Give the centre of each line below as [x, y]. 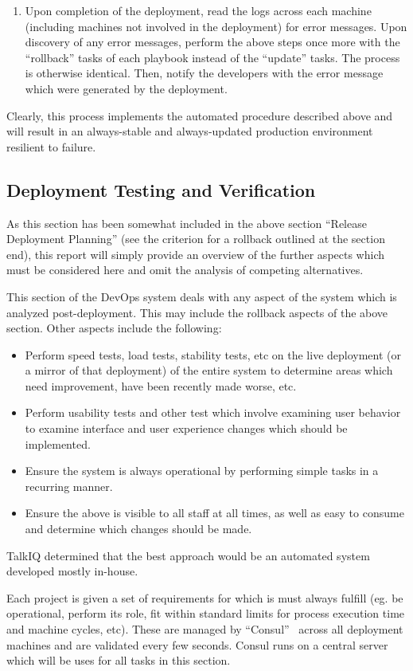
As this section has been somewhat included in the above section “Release [187, 223]
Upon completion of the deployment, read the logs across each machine [198, 10]
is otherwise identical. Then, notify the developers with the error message [204, 73]
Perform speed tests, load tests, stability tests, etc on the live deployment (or [213, 354]
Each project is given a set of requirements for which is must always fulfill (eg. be [205, 597]
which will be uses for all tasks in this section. [119, 660]
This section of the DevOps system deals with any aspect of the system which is [202, 296]
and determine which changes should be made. [138, 529]
